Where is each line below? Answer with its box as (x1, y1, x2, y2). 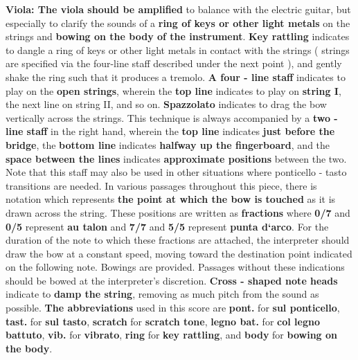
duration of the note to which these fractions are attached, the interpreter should (6, 233, 350, 247)
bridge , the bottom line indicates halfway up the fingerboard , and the (6, 137, 330, 152)
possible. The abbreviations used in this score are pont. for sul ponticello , (6, 300, 340, 315)
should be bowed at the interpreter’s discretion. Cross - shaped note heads (6, 273, 338, 287)
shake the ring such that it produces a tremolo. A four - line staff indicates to (6, 69, 346, 84)
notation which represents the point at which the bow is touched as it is (6, 192, 336, 206)
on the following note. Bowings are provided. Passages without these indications (6, 260, 345, 274)
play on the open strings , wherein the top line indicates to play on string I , (6, 83, 341, 98)
